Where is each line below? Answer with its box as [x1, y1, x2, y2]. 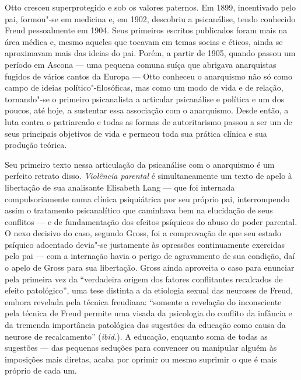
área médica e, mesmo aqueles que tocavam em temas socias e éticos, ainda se [5, 35, 283, 47]
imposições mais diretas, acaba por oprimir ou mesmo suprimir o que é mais [5, 353, 277, 365]
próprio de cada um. [5, 364, 77, 376]
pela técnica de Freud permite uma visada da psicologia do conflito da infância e [5, 307, 292, 319]
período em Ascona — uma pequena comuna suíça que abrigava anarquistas [5, 58, 276, 70]
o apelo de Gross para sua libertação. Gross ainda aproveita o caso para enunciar [5, 261, 295, 274]
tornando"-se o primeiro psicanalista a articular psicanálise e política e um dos [5, 92, 285, 105]
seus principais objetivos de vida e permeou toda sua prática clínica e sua [5, 127, 267, 139]
